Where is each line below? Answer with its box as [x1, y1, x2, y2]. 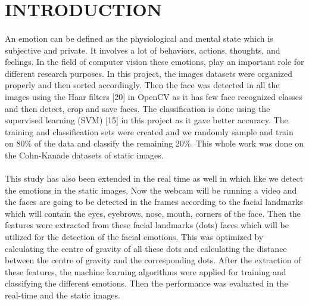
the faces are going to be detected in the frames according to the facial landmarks [5, 195, 303, 208]
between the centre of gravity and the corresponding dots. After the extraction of [5, 254, 301, 266]
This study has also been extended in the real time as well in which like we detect [5, 172, 304, 185]
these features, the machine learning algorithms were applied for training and [5, 265, 286, 278]
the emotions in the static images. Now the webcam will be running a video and [5, 183, 297, 196]
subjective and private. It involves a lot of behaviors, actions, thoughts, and [5, 43, 280, 56]
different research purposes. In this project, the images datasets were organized [5, 67, 292, 79]
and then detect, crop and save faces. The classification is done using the [5, 102, 270, 114]
